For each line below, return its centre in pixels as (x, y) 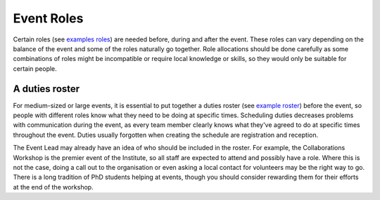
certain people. (35, 68)
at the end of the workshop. (53, 187)
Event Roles (48, 18)
